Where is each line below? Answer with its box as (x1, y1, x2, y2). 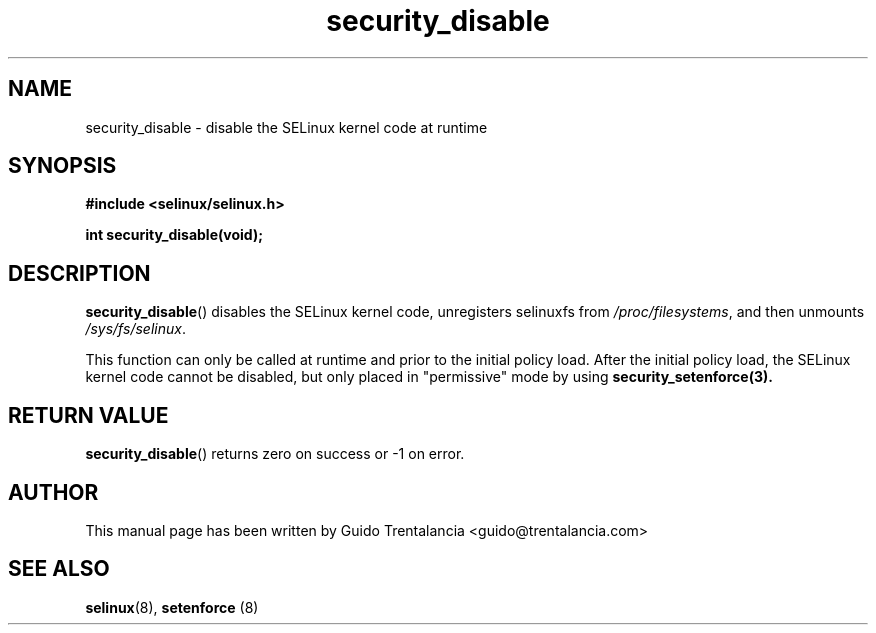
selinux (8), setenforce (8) (85, 598, 259, 616)
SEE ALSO (8, 556, 110, 582)
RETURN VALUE (8, 402, 169, 428)
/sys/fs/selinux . (85, 320, 186, 338)
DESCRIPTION (8, 260, 151, 286)
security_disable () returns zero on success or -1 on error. (85, 445, 465, 463)
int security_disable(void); (85, 226, 263, 244)
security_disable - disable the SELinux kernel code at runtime (85, 118, 488, 136)
